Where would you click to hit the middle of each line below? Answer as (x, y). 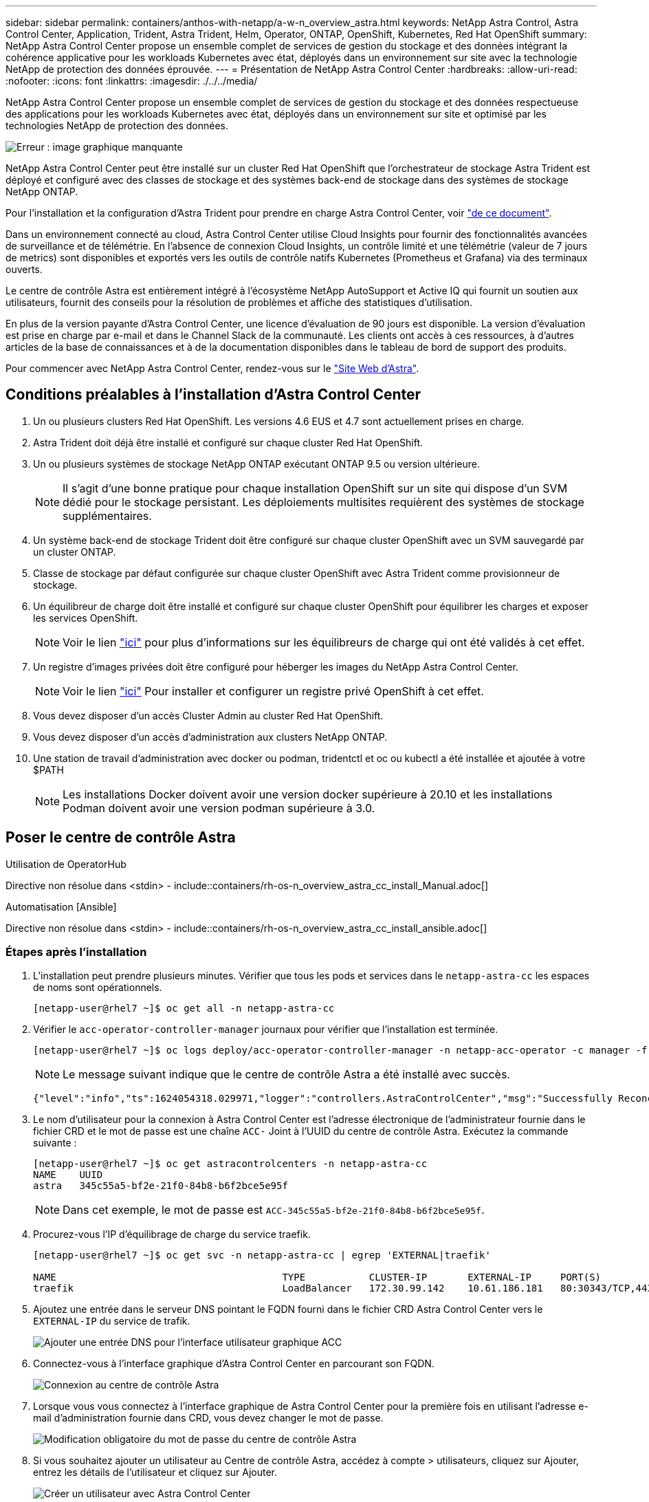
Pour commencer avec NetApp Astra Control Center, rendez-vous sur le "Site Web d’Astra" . (212, 368)
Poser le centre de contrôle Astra (121, 838)
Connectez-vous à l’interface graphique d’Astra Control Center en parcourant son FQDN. (234, 1364)
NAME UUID (68, 1175)
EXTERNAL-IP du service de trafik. (112, 1321)
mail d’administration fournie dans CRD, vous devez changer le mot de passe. (208, 1418)
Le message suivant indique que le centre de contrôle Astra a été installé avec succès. (286, 1075)
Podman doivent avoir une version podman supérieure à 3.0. (219, 808)
